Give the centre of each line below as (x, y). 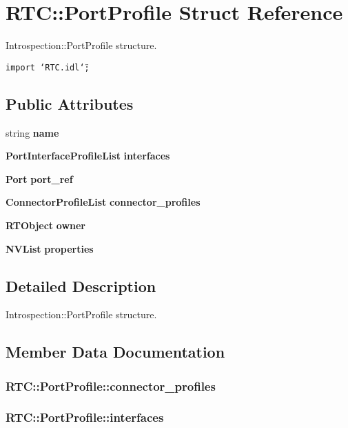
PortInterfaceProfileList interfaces (88, 156)
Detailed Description (81, 285)
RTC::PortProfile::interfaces (85, 417)
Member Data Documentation (115, 352)
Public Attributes (70, 103)
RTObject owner (46, 225)
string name (32, 132)
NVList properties (50, 248)
